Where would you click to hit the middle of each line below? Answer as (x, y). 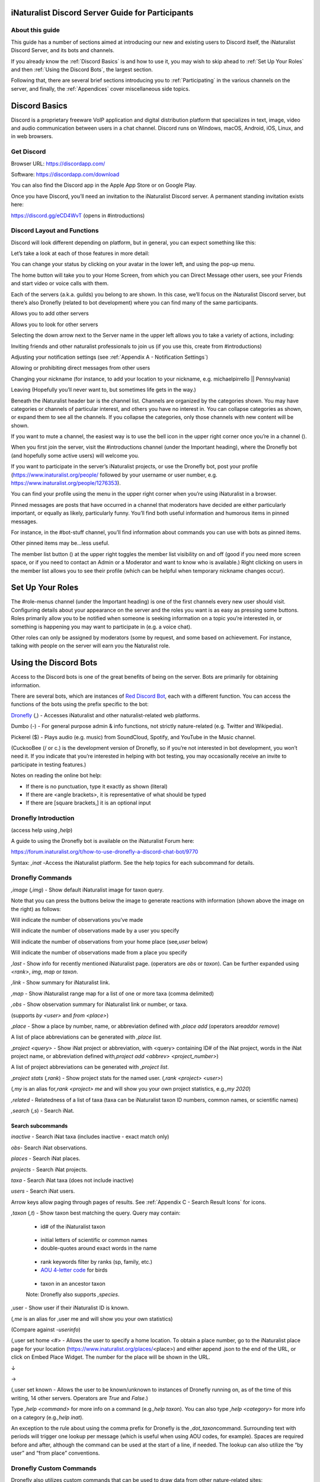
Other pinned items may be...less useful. (60, 543)
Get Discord (28, 152)
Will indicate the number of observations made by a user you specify (95, 931)
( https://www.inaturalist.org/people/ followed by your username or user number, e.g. (114, 475)
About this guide (36, 30)
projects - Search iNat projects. (49, 1169)
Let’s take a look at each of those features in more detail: (80, 253)
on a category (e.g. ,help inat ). (47, 1417)
